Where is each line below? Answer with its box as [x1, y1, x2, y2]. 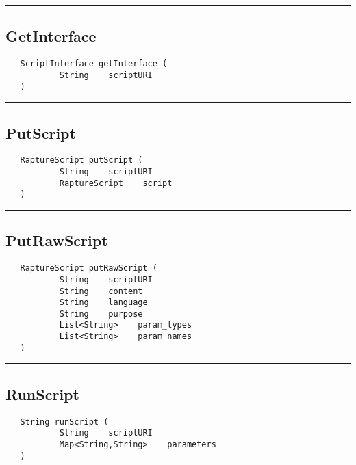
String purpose [59, 308, 143, 319]
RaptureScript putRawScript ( [20, 263, 157, 274]
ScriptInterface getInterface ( [20, 59, 168, 69]
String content [59, 286, 143, 296]
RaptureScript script [59, 178, 173, 188]
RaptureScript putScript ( [20, 155, 143, 165]
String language [59, 297, 148, 308]
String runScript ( [20, 416, 109, 427]
